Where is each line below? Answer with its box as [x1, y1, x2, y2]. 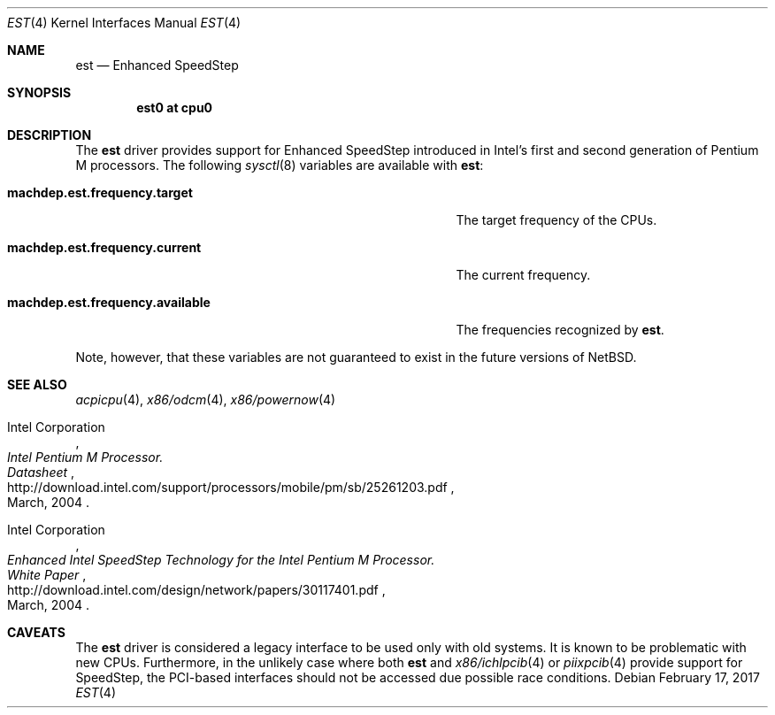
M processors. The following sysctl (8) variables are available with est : [75, 158, 484, 173]
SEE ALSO [7, 377, 67, 392]
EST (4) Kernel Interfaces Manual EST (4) [7, 15, 242, 30]
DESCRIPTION [7, 127, 92, 142]
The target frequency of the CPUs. [456, 212, 657, 227]
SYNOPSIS [7, 85, 72, 100]
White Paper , [7, 567, 87, 582]
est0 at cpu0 [136, 100, 213, 115]
